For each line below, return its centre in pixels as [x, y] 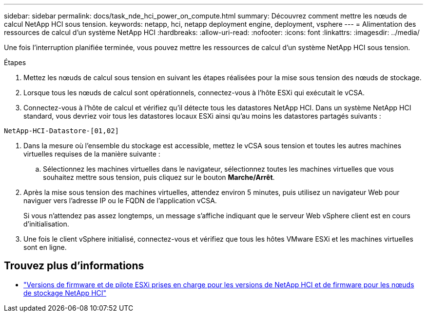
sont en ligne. [45, 247]
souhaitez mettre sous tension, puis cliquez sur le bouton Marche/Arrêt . [159, 177]
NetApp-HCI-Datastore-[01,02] [62, 131]
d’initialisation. [46, 224]
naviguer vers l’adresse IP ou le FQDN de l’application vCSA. [120, 201]
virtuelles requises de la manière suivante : [92, 154]
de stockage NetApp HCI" [65, 293]
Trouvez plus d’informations [74, 266]
